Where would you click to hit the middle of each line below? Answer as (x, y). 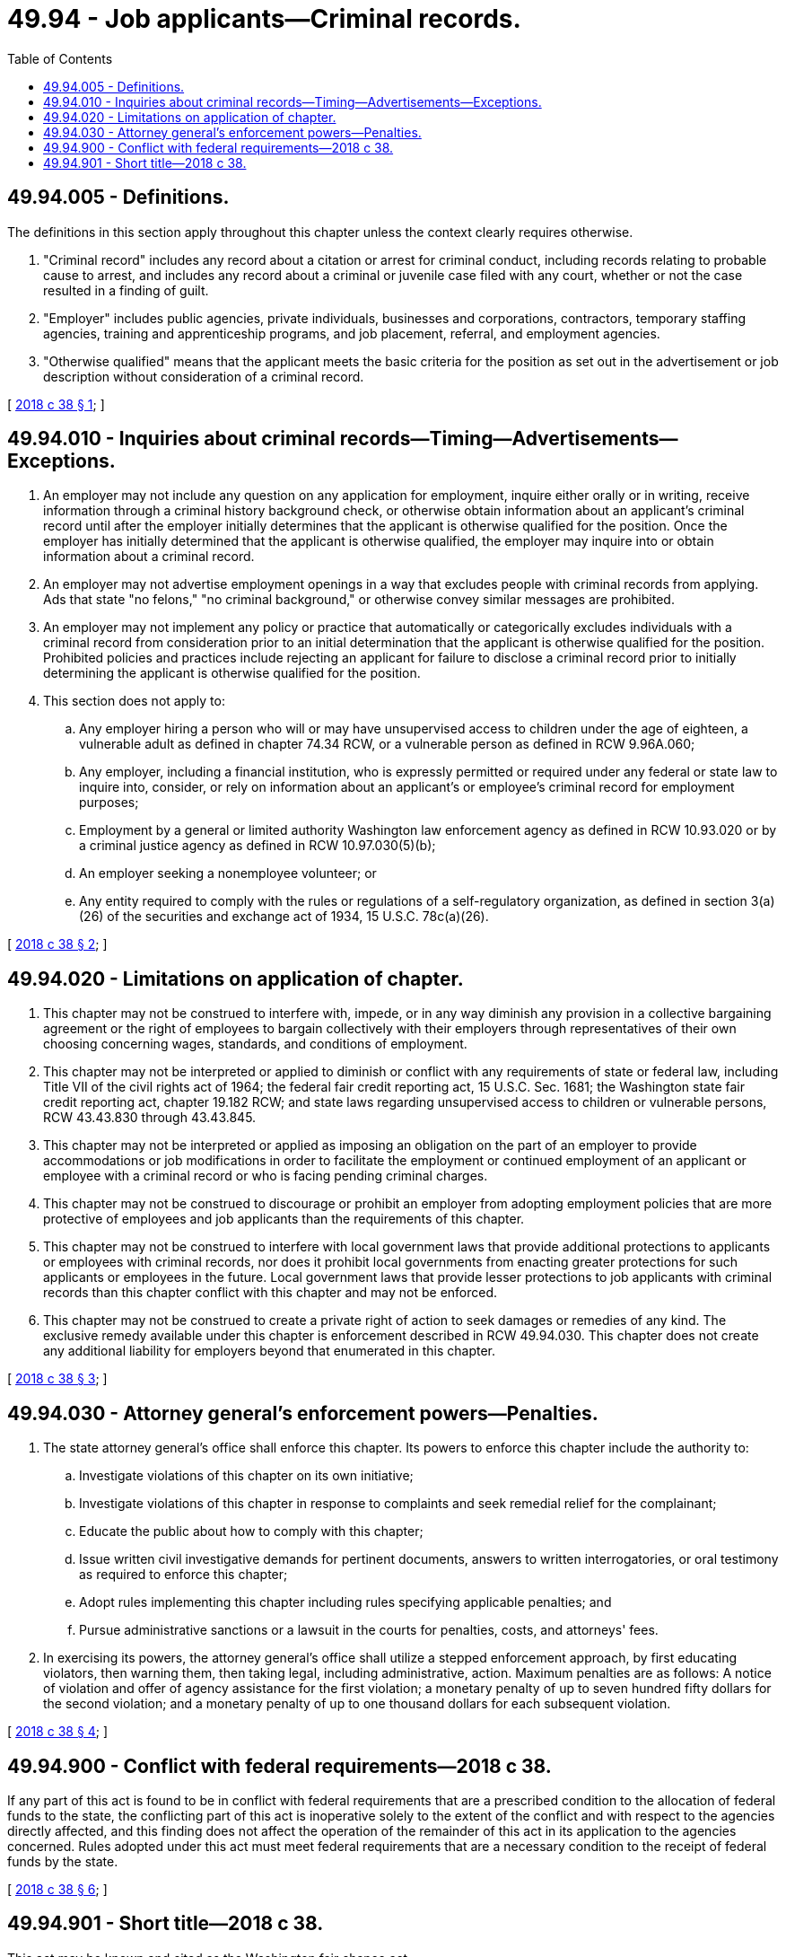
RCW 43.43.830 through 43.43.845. (150, 1118)
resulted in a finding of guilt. (126, 290)
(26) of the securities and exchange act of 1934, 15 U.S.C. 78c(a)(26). (284, 917)
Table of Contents (60, 58)
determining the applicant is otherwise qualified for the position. (232, 673)
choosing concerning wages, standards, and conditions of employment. (255, 1044)
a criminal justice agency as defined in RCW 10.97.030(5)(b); (258, 846)
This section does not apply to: (134, 701)
